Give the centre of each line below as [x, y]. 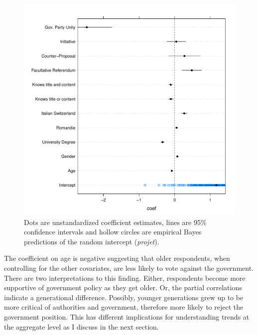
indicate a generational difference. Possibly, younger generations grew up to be [124, 297]
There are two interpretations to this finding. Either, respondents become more [125, 278]
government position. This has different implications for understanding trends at [127, 316]
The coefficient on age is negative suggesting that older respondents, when [117, 258]
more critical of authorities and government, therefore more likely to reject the [124, 307]
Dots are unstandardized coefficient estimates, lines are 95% [115, 222]
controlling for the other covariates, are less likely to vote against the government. [129, 268]
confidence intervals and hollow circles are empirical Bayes [113, 232]
